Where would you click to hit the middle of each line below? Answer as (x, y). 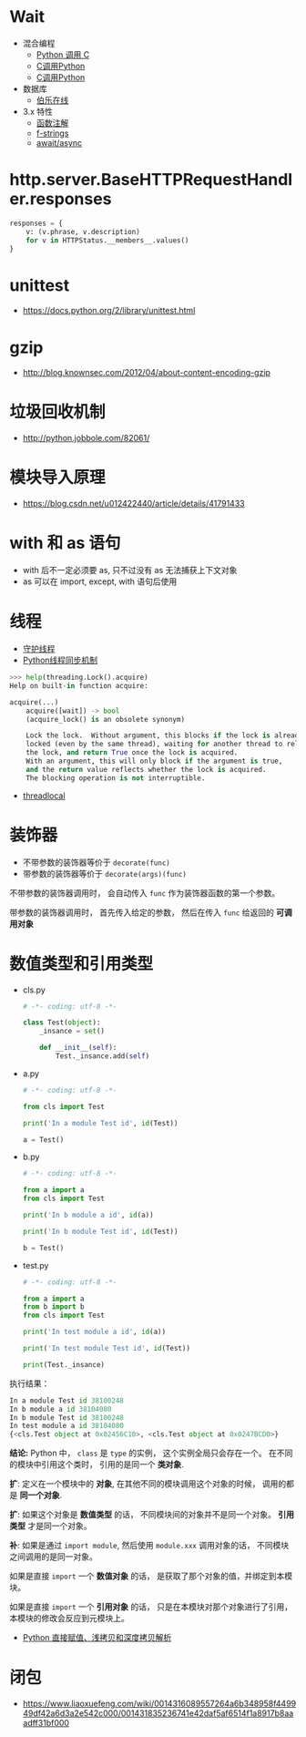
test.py (36, 1265)
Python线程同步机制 (60, 660)
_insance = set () (72, 1032)
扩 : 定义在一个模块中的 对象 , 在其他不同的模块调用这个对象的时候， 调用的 (148, 1484)
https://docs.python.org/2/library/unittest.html (109, 311)
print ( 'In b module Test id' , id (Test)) (100, 1231)
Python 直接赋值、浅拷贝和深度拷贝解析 (97, 1638)
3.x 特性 (37, 111)
